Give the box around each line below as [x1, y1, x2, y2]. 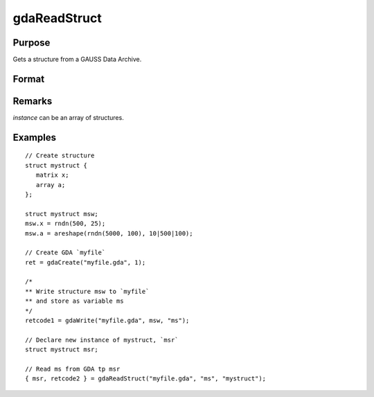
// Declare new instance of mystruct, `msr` [25, 336, 179, 344]
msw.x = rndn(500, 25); [25, 220, 106, 228]
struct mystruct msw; [25, 210, 98, 218]
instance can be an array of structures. [12, 113, 124, 121]
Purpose [12, 37, 51, 48]
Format [12, 73, 45, 85]
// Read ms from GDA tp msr [25, 364, 121, 373]
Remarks [12, 95, 53, 107]
